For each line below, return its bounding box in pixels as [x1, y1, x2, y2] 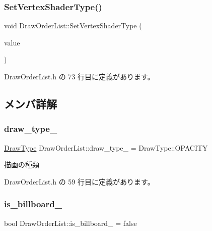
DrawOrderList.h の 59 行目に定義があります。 [4, 176, 155, 187]
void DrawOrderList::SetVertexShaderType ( [4, 20, 142, 31]
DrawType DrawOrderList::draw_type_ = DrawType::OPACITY [4, 142, 208, 153]
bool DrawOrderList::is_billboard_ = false [4, 217, 137, 228]
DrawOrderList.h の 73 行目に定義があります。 [4, 71, 155, 81]
